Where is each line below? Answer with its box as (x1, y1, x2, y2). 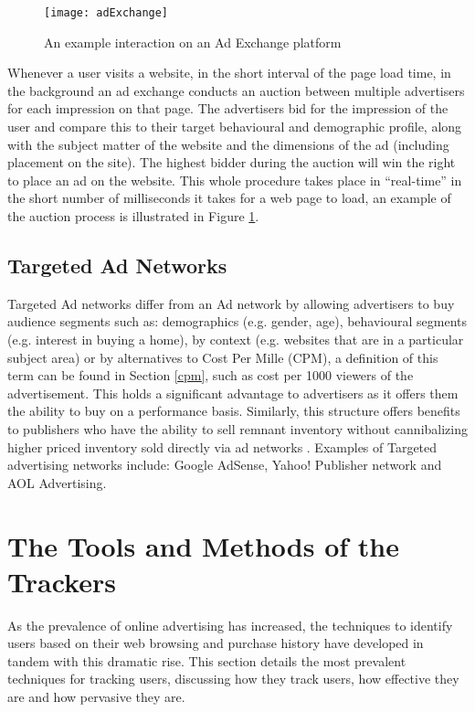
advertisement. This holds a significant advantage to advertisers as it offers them (7, 383, 459, 402)
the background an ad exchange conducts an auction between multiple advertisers (7, 80, 465, 100)
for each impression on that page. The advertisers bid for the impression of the (7, 99, 449, 118)
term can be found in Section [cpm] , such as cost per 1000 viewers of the (7, 366, 414, 385)
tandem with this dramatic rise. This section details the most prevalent (7, 651, 406, 670)
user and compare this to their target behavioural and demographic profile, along (7, 117, 462, 136)
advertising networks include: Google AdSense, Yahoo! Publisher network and (7, 455, 442, 474)
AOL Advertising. (7, 473, 107, 492)
